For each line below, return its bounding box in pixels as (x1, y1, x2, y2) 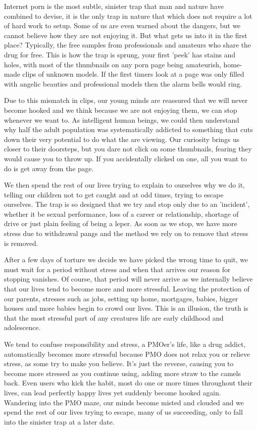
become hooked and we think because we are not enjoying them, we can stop (4, 104, 237, 115)
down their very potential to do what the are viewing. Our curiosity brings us (4, 134, 240, 144)
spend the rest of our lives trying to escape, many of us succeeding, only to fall (4, 407, 243, 417)
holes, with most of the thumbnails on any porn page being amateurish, (4, 59, 221, 69)
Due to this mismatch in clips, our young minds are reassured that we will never (4, 95, 248, 105)
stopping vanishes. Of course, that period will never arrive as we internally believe (4, 274, 253, 284)
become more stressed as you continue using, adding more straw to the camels (4, 368, 241, 378)
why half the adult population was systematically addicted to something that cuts (4, 124, 253, 135)
